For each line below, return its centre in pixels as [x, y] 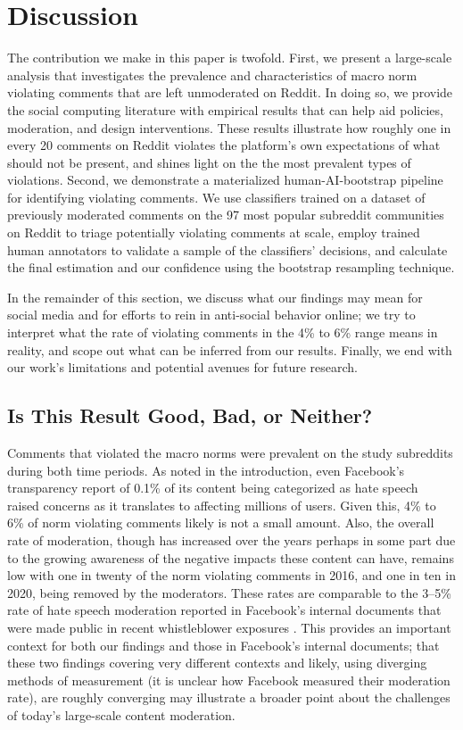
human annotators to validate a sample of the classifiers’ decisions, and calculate [227, 249]
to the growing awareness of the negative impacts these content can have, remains [231, 557]
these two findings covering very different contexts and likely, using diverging [217, 663]
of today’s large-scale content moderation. [121, 714]
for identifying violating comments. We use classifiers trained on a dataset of [216, 197]
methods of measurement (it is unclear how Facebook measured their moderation [229, 680]
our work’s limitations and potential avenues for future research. [182, 367]
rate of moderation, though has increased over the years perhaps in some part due [231, 539]
